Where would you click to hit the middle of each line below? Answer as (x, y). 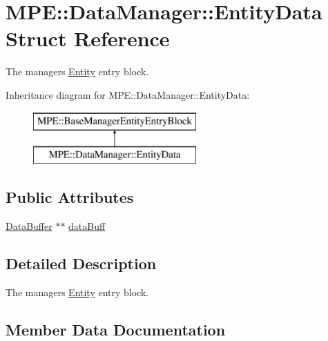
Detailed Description (81, 263)
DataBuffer (29, 225)
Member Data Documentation (116, 329)
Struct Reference (88, 38)
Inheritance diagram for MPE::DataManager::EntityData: (128, 94)
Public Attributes (70, 197)
